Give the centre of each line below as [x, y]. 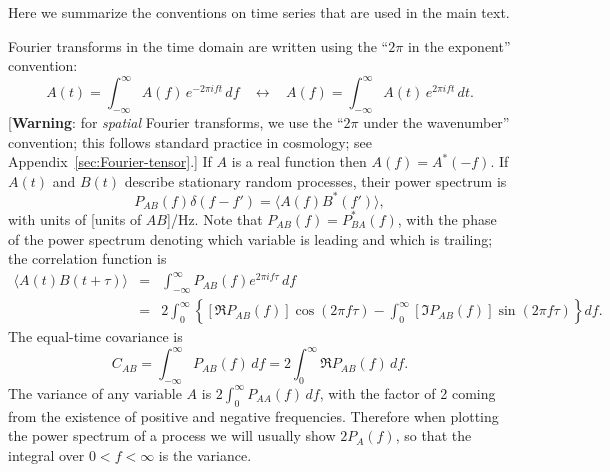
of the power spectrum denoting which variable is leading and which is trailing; [250, 238]
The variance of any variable [95, 392]
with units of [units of [75, 218]
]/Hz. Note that [214, 218]
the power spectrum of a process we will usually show [172, 435]
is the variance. [205, 454]
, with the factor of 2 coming [407, 392]
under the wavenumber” [436, 122]
